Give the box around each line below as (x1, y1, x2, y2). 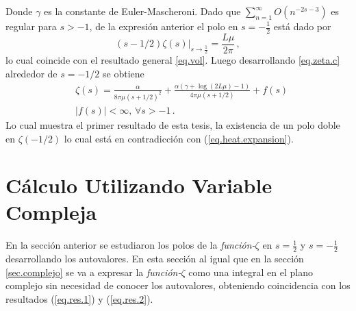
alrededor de (5, 66, 58, 81)
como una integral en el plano (188, 264, 313, 279)
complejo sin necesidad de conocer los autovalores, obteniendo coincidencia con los (5, 278, 351, 293)
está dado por (273, 19, 331, 33)
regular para (5, 19, 57, 33)
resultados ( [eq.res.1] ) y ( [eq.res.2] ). (5, 292, 153, 306)
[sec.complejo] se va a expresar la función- (5, 264, 181, 279)
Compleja (5, 198, 97, 226)
